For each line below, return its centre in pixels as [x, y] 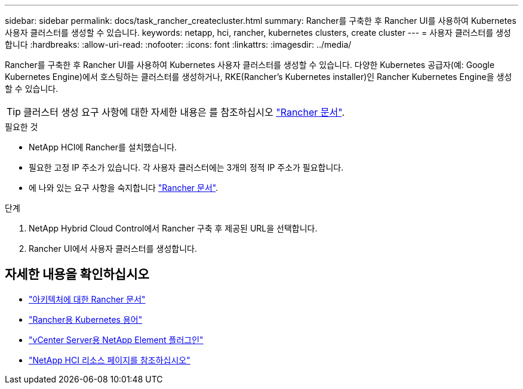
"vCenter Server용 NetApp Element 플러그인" [116, 339]
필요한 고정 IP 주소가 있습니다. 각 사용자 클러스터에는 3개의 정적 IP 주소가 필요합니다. [186, 167]
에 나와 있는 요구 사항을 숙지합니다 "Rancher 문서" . [124, 188]
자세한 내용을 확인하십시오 [77, 274]
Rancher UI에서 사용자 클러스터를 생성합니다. [113, 248]
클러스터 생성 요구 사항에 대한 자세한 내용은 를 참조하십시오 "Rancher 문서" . [184, 112]
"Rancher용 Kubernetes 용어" [86, 319]
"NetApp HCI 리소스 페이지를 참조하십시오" [110, 360]
